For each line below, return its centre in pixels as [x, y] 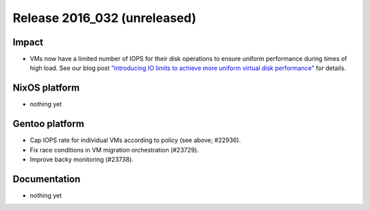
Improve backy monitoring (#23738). [82, 160]
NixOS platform [46, 88]
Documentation [47, 179]
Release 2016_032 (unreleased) [104, 18]
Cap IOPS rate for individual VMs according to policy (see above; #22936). [135, 140]
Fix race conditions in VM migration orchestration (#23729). [114, 150]
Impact [28, 42]
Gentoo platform [49, 124]
